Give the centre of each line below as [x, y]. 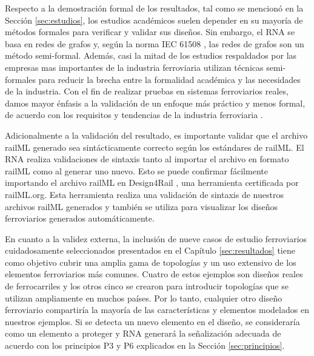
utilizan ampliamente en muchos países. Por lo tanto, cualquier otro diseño [144, 298]
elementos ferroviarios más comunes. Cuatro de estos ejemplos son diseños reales [154, 274]
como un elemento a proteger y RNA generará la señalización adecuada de [143, 333]
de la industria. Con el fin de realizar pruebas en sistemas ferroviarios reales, [147, 91]
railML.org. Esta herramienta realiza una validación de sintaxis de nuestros [144, 194]
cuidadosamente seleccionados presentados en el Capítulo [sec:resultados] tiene [150, 250]
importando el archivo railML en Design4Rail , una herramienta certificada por [152, 183]
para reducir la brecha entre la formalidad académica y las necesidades [169, 79]
